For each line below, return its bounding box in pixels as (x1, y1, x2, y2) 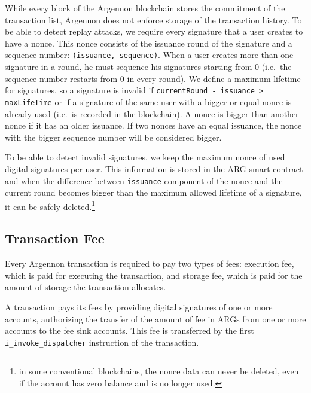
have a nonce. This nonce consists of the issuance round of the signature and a (5, 36, 292, 49)
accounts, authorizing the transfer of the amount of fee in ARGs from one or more (5, 312, 306, 325)
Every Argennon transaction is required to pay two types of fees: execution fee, (5, 257, 294, 270)
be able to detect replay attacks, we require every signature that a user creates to (5, 25, 303, 38)
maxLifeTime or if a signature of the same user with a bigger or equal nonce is (5, 95, 292, 108)
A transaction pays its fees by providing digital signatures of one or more (5, 300, 273, 313)
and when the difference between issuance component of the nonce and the (5, 174, 283, 187)
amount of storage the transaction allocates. (5, 281, 166, 293)
